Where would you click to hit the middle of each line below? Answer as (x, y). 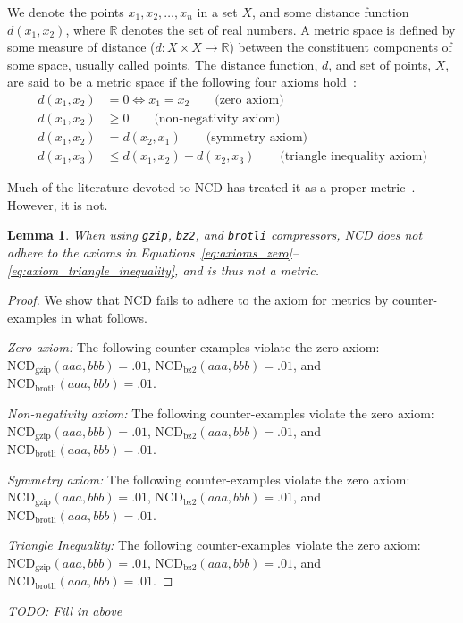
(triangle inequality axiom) (354, 157)
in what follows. (104, 317)
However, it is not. (58, 204)
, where (85, 29)
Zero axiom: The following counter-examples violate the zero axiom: (194, 347)
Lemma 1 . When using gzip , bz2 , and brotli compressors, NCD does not (215, 235)
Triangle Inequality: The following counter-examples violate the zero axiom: (214, 545)
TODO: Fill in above (65, 610)
